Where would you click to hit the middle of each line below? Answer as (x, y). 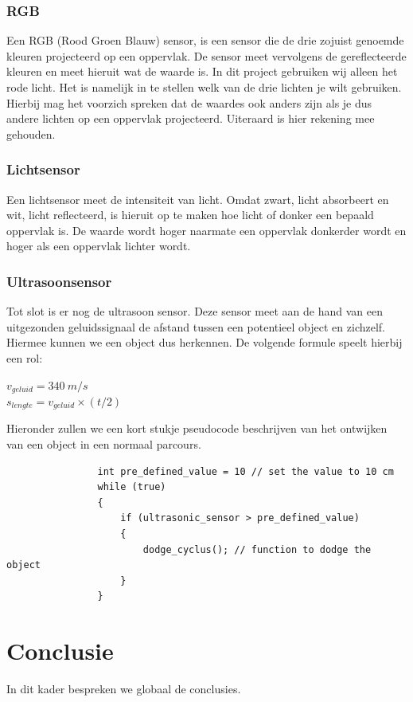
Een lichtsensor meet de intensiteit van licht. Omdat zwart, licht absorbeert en (198, 199)
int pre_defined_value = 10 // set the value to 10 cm (245, 471)
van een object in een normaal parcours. (104, 444)
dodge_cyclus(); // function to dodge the (257, 549)
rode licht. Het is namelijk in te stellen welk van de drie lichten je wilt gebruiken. (204, 87)
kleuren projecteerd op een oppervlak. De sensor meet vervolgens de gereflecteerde (206, 55)
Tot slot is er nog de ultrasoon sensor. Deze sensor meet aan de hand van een (195, 311)
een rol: (25, 357)
